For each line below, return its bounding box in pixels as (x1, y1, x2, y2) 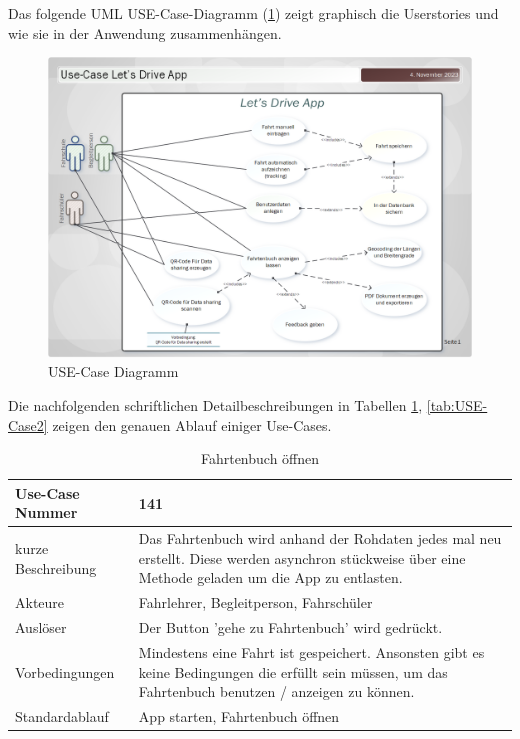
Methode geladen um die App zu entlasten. (138, 567, 403, 588)
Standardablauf (15, 705, 109, 726)
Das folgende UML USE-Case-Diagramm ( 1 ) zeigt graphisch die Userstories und (8, 3, 499, 23)
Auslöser (15, 617, 67, 638)
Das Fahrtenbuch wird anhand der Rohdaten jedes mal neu (138, 528, 502, 549)
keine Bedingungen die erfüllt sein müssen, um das (138, 661, 448, 682)
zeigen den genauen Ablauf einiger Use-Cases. (52, 414, 332, 435)
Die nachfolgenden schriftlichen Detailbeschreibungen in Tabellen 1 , (8, 394, 423, 415)
